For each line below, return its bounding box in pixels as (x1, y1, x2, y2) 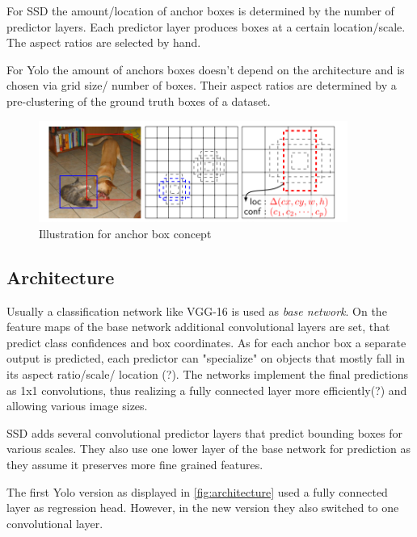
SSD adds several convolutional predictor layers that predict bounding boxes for (6, 424, 403, 441)
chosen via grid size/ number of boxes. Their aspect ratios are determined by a (6, 77, 397, 94)
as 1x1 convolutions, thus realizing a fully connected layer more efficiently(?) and (6, 381, 407, 398)
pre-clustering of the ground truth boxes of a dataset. (6, 92, 271, 109)
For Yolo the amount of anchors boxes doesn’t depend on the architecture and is (6, 61, 405, 78)
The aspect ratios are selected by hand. (6, 34, 201, 51)
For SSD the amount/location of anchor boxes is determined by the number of (6, 2, 394, 19)
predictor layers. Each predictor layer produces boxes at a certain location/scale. (6, 18, 406, 35)
